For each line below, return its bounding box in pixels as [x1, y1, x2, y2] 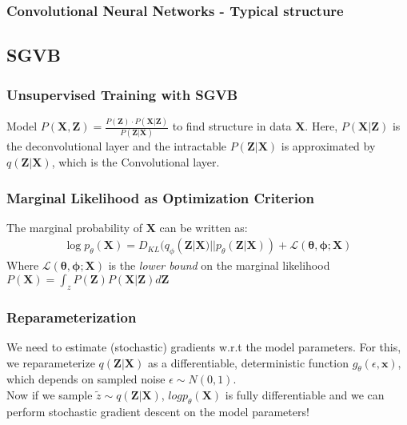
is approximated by [281, 138, 376, 154]
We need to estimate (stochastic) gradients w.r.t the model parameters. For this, [6, 338, 401, 355]
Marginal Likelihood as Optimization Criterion [6, 187, 314, 207]
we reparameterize [6, 354, 95, 371]
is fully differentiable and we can [225, 386, 385, 403]
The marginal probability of [6, 219, 143, 235]
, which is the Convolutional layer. [51, 154, 220, 170]
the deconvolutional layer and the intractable [6, 138, 227, 154]
